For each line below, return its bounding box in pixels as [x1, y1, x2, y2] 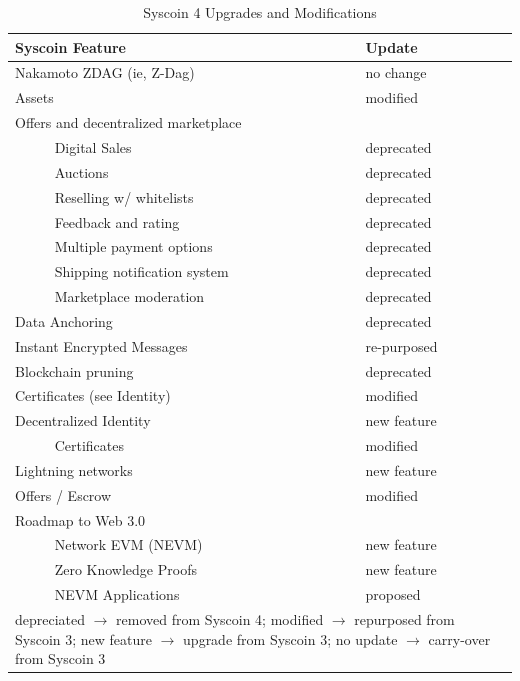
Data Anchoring [15, 310, 113, 331]
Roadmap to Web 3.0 [15, 509, 146, 530]
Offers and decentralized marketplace [15, 112, 242, 133]
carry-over [428, 628, 491, 649]
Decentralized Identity [15, 410, 151, 431]
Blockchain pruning [15, 360, 134, 381]
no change [365, 62, 427, 83]
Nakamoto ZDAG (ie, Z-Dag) [15, 62, 195, 83]
